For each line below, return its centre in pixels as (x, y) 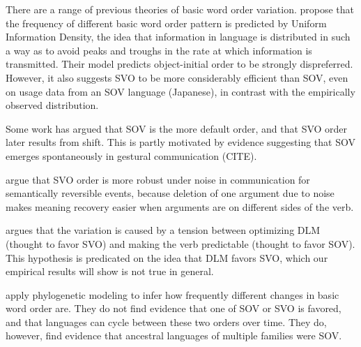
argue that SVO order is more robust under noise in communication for (158, 179)
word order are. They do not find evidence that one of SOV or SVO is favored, (174, 308)
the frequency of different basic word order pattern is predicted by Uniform (166, 23)
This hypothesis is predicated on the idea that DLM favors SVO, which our (167, 257)
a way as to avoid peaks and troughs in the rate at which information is (159, 50)
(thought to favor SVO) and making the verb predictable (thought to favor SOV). (180, 243)
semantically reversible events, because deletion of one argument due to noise (170, 193)
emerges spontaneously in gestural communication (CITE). (131, 155)
